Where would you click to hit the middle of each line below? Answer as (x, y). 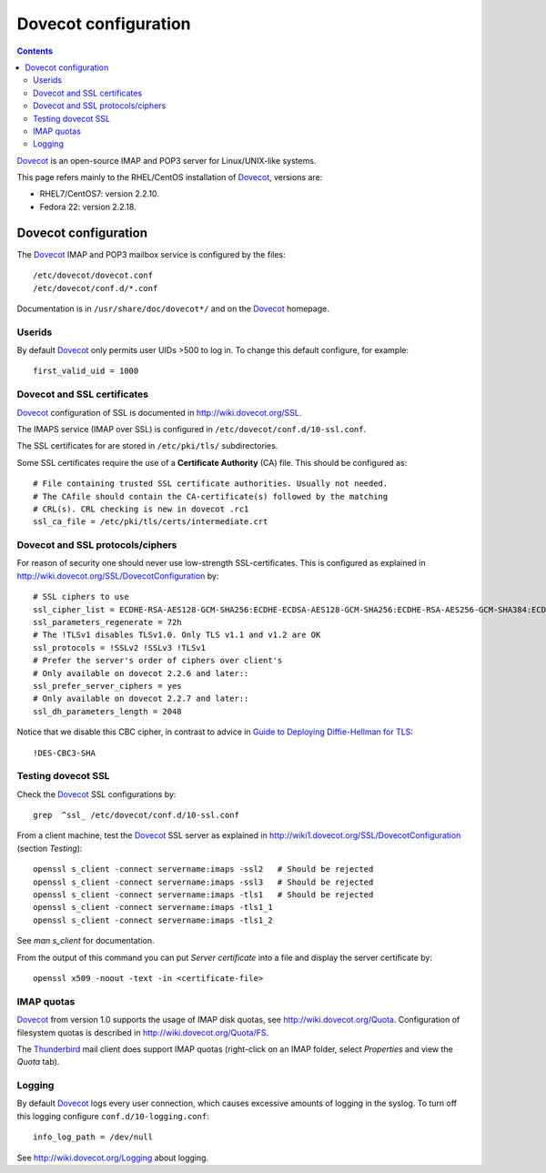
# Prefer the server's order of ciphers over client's (158, 661)
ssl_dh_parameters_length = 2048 (107, 711)
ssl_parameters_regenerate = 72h (107, 622)
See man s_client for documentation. (86, 941)
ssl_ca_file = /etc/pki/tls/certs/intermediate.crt (151, 522)
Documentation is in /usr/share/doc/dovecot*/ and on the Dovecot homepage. (173, 308)
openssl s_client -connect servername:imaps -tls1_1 (153, 907)
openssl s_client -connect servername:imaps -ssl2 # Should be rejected (203, 870)
